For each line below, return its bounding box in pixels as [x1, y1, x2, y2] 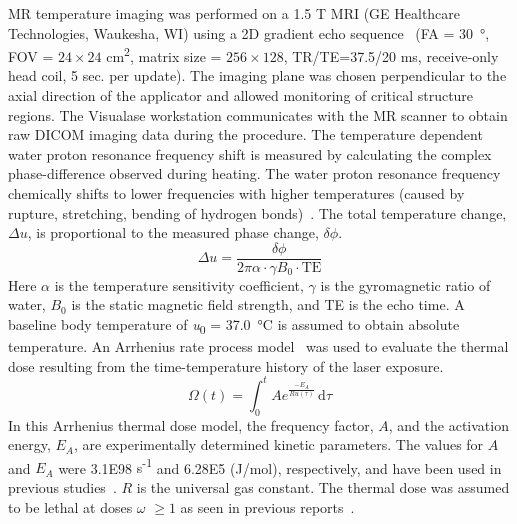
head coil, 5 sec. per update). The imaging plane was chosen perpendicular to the [8, 65, 507, 86]
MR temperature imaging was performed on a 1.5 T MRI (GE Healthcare [8, 3, 461, 23]
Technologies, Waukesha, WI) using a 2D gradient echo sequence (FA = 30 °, [8, 22, 490, 43]
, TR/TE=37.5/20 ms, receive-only [283, 45, 499, 66]
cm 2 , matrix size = [106, 43, 222, 66]
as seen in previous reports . [180, 496, 355, 517]
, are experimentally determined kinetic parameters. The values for [73, 434, 484, 455]
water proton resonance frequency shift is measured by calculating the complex [8, 143, 492, 164]
